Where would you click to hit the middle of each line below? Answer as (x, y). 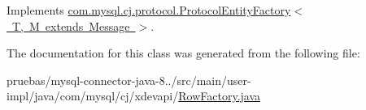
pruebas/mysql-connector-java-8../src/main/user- (129, 80)
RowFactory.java (220, 96)
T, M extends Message (71, 25)
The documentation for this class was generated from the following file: (183, 53)
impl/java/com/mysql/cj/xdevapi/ (93, 96)
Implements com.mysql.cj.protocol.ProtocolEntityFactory (149, 10)
